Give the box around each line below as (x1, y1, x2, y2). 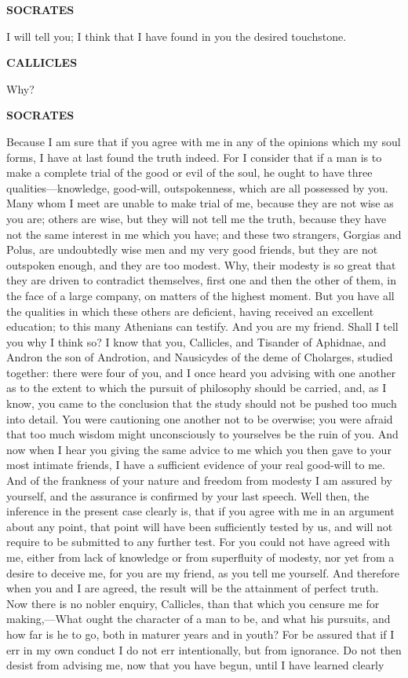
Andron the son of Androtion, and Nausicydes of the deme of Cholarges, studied (6, 349, 393, 365)
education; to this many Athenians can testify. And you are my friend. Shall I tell (6, 318, 399, 335)
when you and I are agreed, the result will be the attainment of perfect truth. (6, 580, 379, 596)
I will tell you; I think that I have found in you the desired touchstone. (6, 27, 347, 44)
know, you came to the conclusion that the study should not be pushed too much (6, 395, 397, 412)
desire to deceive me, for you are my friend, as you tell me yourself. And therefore (6, 564, 399, 581)
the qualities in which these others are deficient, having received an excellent (6, 302, 374, 319)
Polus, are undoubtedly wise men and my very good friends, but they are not (6, 241, 378, 258)
